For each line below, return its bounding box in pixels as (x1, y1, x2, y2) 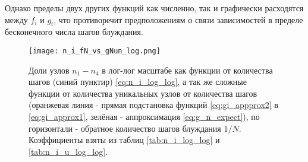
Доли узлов (29, 63, 70, 76)
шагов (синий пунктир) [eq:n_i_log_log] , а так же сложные (29, 75, 247, 88)
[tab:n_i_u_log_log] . (29, 145, 108, 157)
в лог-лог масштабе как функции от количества (102, 63, 273, 76)
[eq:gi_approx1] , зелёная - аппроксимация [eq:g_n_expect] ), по (29, 110, 260, 123)
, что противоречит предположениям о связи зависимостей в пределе (54, 13, 303, 26)
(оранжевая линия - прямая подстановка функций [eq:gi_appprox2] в (29, 99, 278, 111)
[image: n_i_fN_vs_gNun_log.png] (29, 46, 161, 55)
